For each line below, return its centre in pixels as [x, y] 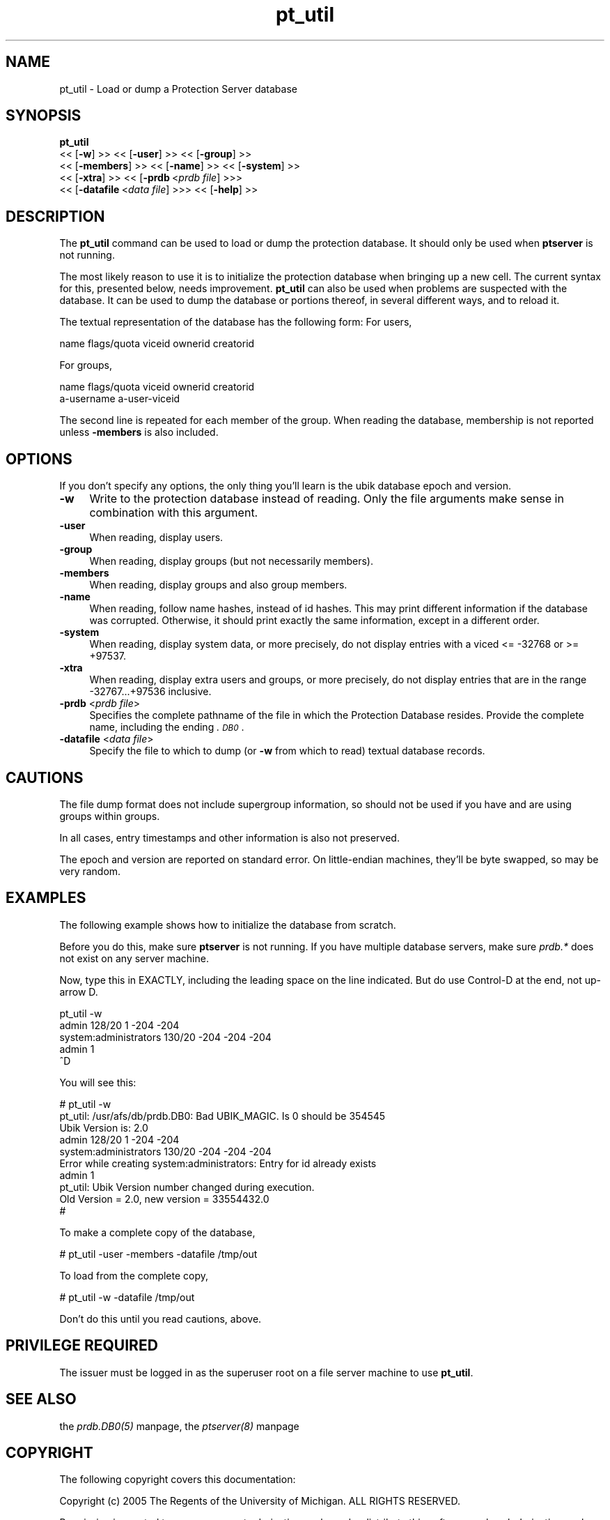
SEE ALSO [41, 1399]
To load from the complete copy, [134, 1275]
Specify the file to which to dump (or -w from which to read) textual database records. [287, 751]
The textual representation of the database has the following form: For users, [236, 322]
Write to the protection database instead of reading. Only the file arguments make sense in [327, 499]
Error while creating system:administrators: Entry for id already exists [218, 1163]
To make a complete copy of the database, [157, 1232]
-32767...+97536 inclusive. [150, 692]
